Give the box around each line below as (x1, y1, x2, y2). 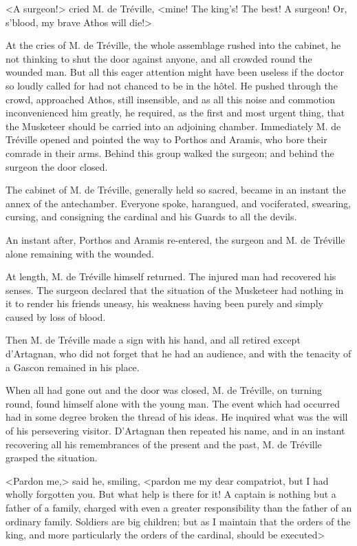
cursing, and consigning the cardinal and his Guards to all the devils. (6, 209, 297, 224)
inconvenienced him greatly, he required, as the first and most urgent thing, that (6, 105, 345, 120)
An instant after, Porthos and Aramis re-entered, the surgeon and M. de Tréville (6, 232, 345, 246)
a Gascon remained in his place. (6, 359, 140, 374)
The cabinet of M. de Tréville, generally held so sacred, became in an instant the (6, 182, 346, 197)
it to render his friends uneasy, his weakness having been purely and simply (6, 296, 323, 311)
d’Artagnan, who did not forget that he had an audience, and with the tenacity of (6, 346, 351, 361)
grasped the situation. (6, 450, 98, 465)
